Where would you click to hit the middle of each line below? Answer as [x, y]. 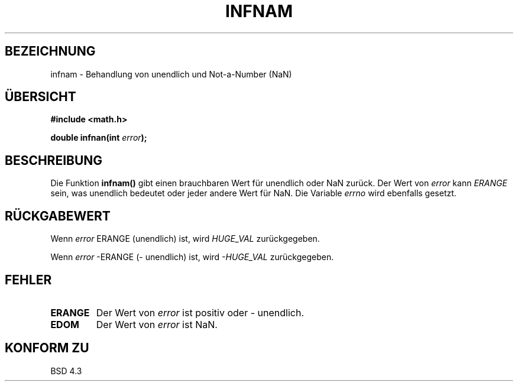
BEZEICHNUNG [50, 51]
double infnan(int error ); [99, 138]
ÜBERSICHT [41, 97]
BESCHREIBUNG [54, 160]
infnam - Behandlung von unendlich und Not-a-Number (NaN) [171, 74]
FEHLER [28, 280]
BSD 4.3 [66, 371]
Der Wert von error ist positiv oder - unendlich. [200, 312]
